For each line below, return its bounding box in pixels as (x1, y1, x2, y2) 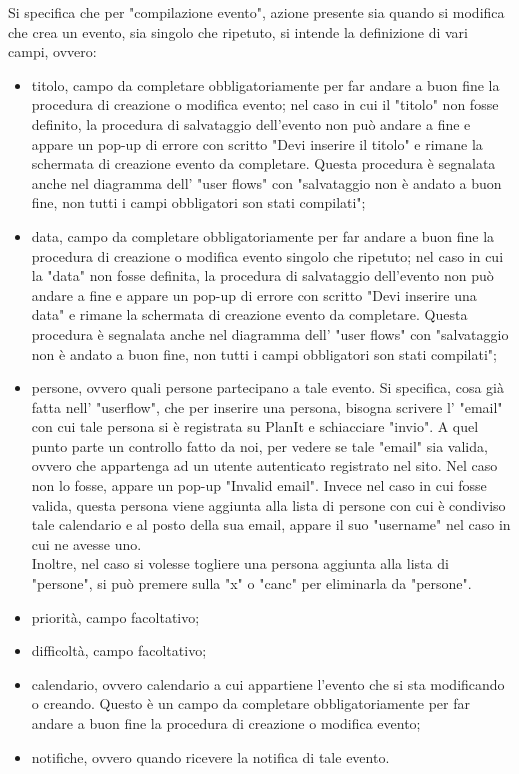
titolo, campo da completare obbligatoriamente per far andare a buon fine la (31, 74, 500, 95)
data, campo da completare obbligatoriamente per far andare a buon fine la (31, 225, 495, 246)
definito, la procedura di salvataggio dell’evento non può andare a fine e (31, 113, 471, 134)
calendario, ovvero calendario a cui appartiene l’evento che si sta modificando (31, 673, 505, 694)
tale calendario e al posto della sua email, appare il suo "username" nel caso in (31, 514, 511, 535)
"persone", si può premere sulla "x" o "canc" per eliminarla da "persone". (31, 573, 472, 594)
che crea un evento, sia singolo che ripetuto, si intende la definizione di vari (8, 21, 468, 42)
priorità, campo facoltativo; (31, 606, 200, 627)
